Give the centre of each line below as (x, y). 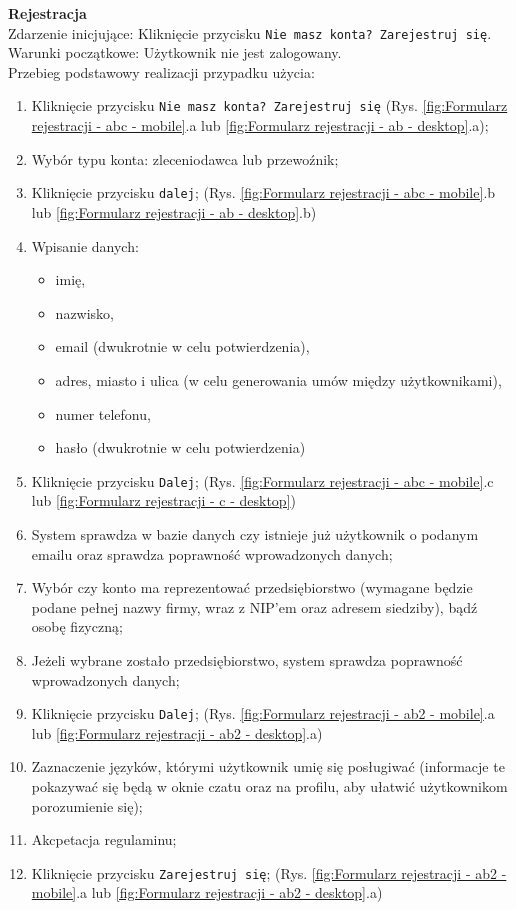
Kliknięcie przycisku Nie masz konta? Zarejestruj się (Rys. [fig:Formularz (269, 105)
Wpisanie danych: (85, 245)
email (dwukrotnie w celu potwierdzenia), (182, 346)
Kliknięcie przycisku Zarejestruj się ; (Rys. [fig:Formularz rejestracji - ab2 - (269, 872)
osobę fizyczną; (77, 626)
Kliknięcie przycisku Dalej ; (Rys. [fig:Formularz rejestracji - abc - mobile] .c (262, 480)
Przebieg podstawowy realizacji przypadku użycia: (161, 71)
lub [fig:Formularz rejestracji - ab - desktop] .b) (174, 211)
